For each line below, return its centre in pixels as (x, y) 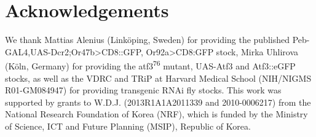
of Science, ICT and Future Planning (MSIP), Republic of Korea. (128, 126)
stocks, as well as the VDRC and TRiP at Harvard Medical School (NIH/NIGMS (158, 78)
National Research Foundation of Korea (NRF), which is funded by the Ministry (156, 114)
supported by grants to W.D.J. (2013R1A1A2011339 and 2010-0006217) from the (158, 102)
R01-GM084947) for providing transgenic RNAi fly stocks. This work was (143, 90)
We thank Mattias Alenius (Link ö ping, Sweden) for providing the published (147, 40)
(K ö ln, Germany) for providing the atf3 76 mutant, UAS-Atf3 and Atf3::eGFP (150, 65)
